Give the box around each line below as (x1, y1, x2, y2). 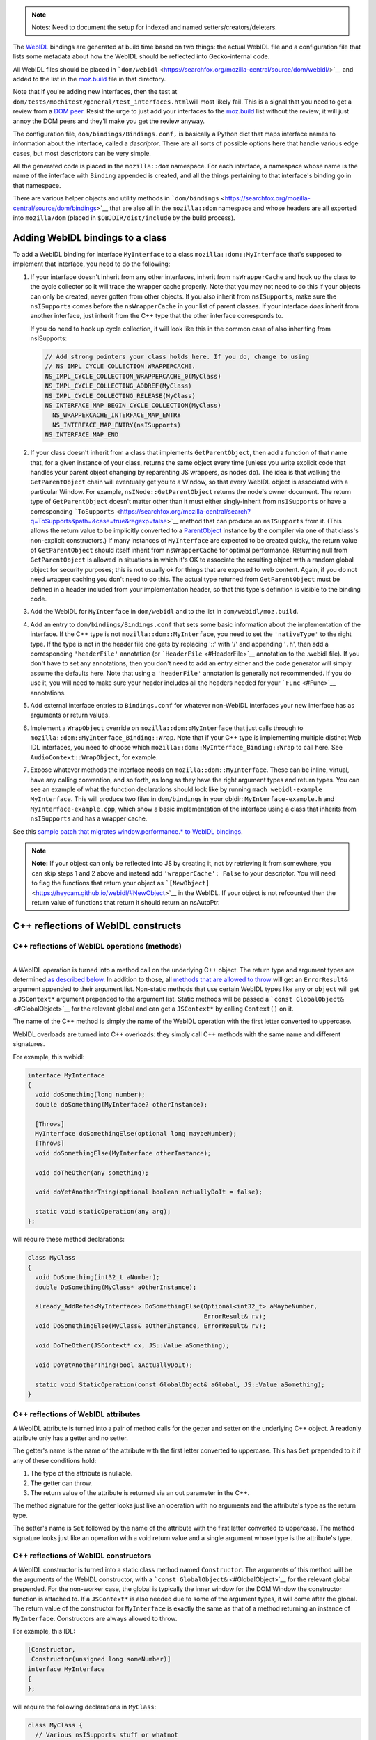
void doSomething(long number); (35, 1091, 146, 1099)
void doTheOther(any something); (35, 1169, 149, 1176)
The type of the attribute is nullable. (30, 1469, 133, 1478)
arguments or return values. (30, 711, 111, 720)
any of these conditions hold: (13, 1456, 97, 1464)
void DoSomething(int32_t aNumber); (35, 1274, 160, 1281)
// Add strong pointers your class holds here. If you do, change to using (45, 353, 310, 361)
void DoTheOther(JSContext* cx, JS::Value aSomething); (35, 1341, 230, 1350)
